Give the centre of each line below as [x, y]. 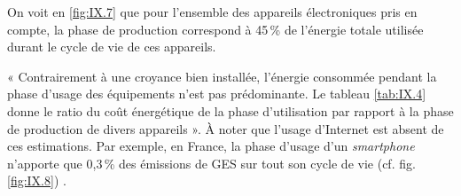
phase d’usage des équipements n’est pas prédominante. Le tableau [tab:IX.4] [217, 94]
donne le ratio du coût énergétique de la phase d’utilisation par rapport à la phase [230, 110]
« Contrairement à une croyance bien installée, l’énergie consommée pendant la [222, 76]
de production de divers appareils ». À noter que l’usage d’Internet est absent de [226, 128]
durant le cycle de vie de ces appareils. [112, 47]
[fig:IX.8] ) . [37, 180]
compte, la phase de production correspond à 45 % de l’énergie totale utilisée [215, 29]
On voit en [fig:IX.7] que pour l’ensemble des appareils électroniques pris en [212, 12]
